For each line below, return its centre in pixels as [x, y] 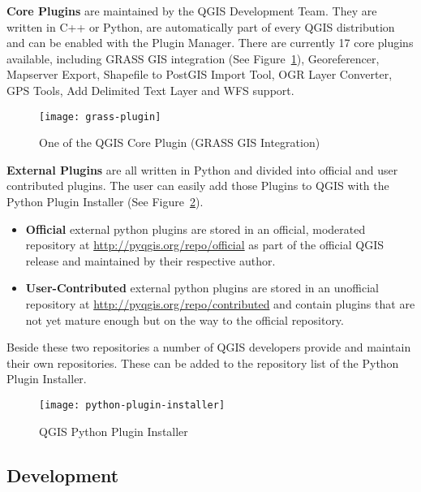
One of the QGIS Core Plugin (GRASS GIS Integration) [180, 142]
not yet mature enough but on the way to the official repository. [185, 319]
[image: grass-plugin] [100, 117]
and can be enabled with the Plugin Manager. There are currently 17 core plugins [210, 43]
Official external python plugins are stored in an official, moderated [195, 229]
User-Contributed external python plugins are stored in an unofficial [202, 288]
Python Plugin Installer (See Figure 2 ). [105, 201]
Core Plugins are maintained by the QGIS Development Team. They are [192, 11]
